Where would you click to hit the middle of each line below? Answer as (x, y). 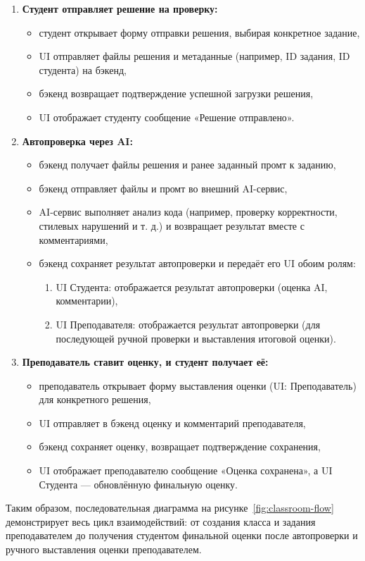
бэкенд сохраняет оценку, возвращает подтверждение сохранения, (180, 446)
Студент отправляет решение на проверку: (120, 8)
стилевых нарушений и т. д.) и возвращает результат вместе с (172, 225)
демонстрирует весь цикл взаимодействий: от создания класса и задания (161, 521)
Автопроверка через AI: (77, 141)
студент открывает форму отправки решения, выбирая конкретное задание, (199, 32)
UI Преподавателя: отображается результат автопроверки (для (188, 324)
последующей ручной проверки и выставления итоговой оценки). (196, 338)
